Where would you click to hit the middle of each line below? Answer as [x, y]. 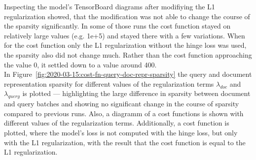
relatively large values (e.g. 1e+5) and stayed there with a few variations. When [125, 35]
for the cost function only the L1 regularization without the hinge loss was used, [125, 45]
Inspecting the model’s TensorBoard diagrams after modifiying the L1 [110, 6]
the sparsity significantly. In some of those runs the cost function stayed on [117, 26]
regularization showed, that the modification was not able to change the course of [127, 16]
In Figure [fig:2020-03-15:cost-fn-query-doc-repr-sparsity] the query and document [128, 74]
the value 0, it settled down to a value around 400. [80, 64]
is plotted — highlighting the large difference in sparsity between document [136, 93]
